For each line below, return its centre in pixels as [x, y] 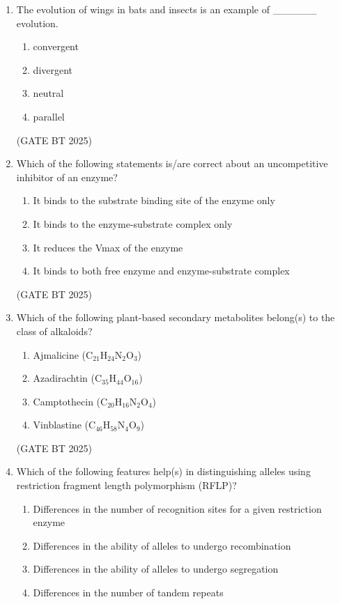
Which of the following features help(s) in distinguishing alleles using [163, 471]
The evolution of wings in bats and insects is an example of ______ [167, 9]
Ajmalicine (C [63, 354]
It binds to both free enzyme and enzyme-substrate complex [161, 271]
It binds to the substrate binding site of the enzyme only [154, 200]
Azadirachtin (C [68, 378]
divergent [53, 69]
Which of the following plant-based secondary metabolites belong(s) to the [176, 317]
